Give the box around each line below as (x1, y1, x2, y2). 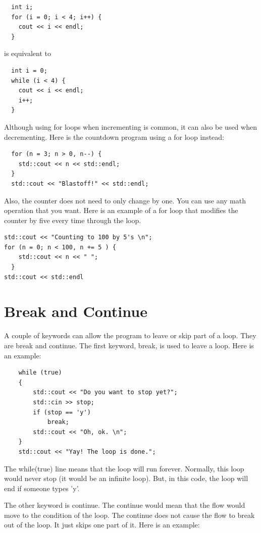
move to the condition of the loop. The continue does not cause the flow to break (4, 509, 255, 520)
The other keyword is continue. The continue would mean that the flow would (4, 500, 245, 510)
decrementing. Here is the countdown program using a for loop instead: (4, 131, 224, 142)
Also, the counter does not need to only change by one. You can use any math (4, 195, 246, 205)
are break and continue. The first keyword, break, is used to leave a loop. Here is (4, 340, 254, 350)
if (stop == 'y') (33, 408, 91, 416)
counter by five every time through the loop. (4, 215, 141, 225)
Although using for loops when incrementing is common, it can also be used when (4, 121, 257, 132)
